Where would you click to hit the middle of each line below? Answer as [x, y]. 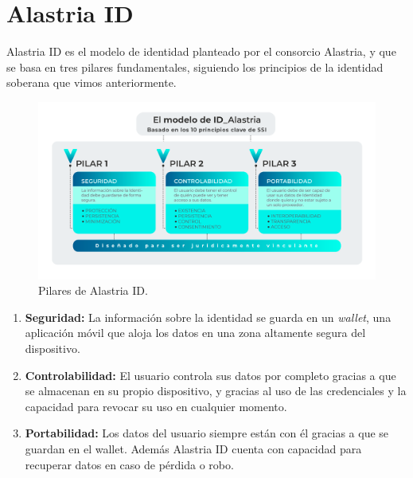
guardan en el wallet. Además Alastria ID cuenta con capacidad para [193, 449]
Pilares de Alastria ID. [93, 290]
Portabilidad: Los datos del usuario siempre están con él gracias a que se [207, 433]
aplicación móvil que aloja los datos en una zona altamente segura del [195, 333]
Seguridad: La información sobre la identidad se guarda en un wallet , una [208, 317]
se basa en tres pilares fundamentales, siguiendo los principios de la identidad [195, 67]
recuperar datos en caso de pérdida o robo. [129, 464]
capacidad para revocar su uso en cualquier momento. [156, 406]
